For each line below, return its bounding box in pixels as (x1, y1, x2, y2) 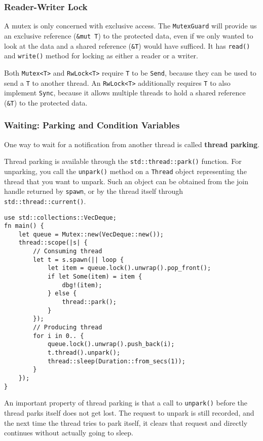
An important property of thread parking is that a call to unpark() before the (4, 397, 247, 408)
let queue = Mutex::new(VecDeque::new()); (18, 230, 164, 238)
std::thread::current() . (4, 195, 86, 206)
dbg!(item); (62, 281, 102, 289)
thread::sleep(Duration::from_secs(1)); (47, 357, 185, 365)
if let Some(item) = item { (47, 273, 142, 281)
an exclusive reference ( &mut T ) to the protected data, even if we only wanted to (4, 30, 253, 41)
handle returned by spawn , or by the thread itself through (4, 186, 183, 196)
